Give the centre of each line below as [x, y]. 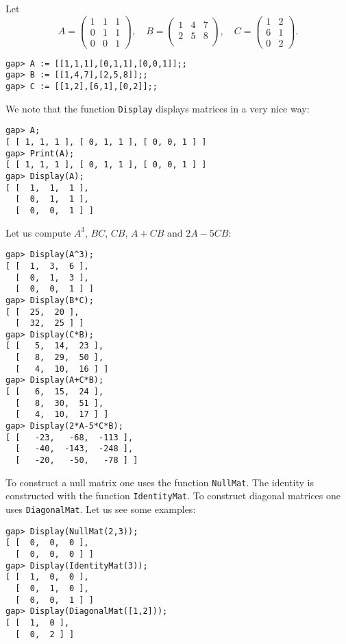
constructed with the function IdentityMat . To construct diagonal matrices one [173, 496]
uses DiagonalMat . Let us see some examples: [101, 509]
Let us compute [38, 232]
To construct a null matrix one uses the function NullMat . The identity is [160, 482]
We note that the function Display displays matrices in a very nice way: [158, 108]
